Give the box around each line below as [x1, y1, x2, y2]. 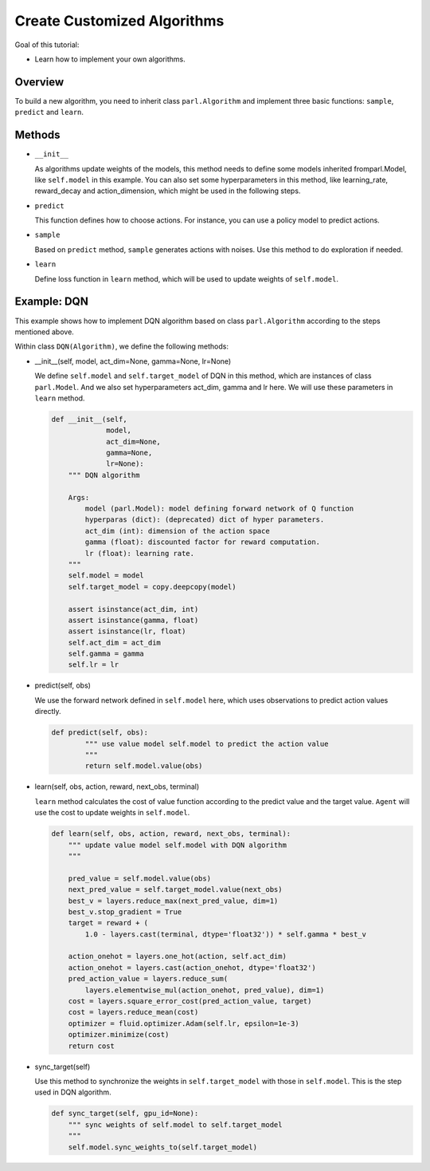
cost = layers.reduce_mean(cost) [68, 1007, 199, 1017]
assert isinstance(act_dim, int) [68, 605, 199, 613]
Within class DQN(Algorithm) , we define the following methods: [14, 341, 229, 351]
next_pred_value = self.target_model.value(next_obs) [68, 885, 283, 894]
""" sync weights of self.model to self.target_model [68, 1120, 283, 1129]
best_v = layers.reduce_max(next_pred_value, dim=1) [68, 896, 279, 905]
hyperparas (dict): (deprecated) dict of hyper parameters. [84, 515, 325, 524]
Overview [14, 75, 64, 89]
